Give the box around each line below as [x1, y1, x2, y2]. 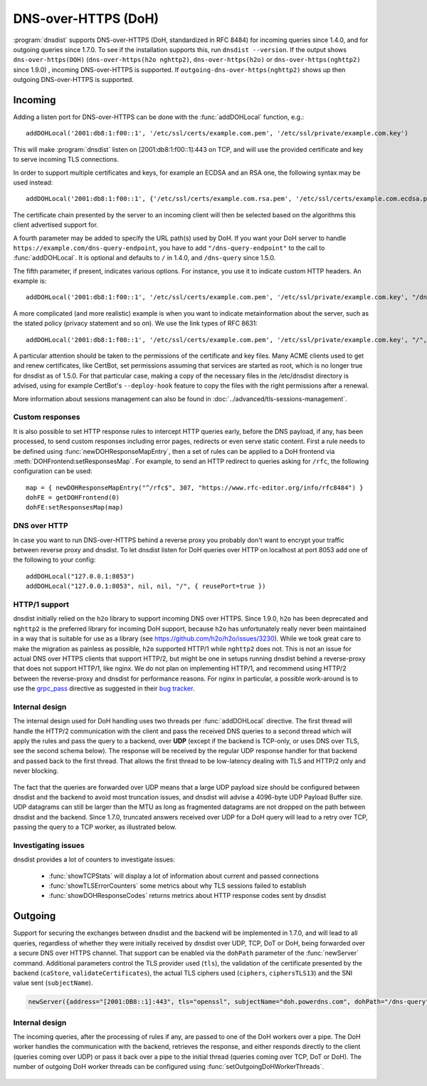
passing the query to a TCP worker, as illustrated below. [13, 823, 177, 832]
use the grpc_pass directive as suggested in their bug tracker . [13, 684, 195, 693]
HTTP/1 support [13, 599, 69, 609]
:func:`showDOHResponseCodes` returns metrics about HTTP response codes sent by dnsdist [48, 891, 327, 900]
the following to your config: [13, 556, 96, 564]
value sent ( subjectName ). [13, 978, 93, 987]
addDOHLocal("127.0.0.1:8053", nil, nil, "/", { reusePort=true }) [26, 582, 266, 591]
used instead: [13, 178, 53, 187]
